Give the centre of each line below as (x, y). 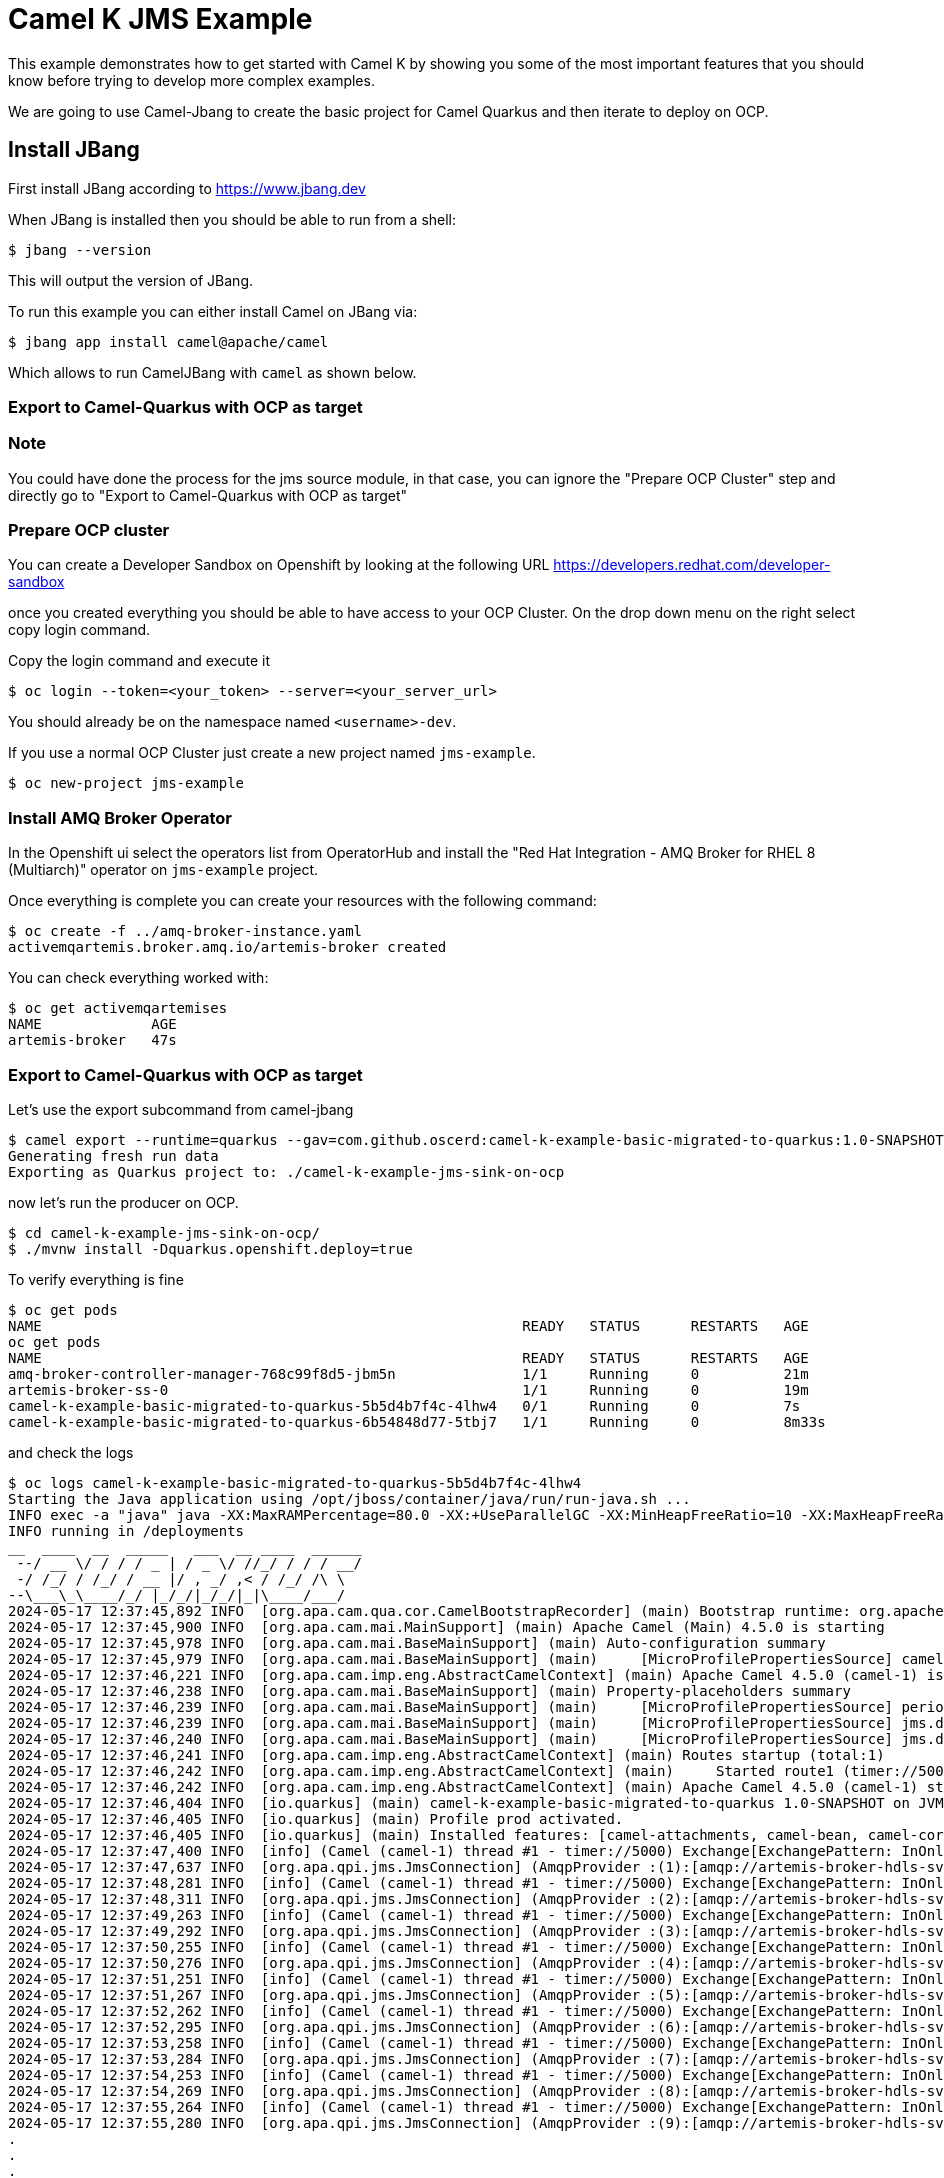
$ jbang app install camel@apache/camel (168, 341)
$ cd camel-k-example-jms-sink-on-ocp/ (164, 1232)
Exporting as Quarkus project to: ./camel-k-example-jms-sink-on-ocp (286, 1171)
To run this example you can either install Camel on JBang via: (213, 311)
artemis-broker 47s (92, 1040)
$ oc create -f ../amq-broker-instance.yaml (185, 931)
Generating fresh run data (113, 1155)
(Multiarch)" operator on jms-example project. (163, 870)
